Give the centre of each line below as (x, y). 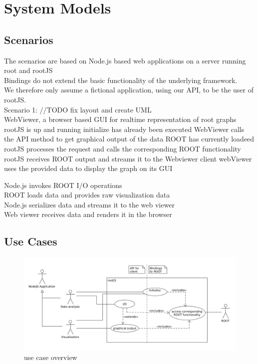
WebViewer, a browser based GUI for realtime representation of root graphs (120, 119)
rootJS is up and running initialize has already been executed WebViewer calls (124, 129)
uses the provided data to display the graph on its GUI (88, 168)
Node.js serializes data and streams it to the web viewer (89, 204)
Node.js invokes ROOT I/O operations (63, 185)
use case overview (51, 357)
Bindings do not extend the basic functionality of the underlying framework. (121, 80)
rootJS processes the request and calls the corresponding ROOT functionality (123, 148)
